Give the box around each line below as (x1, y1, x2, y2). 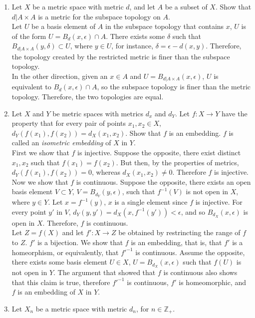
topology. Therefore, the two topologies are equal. (11, 91, 164, 102)
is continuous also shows (163, 267, 238, 278)
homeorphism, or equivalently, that (11, 247, 119, 257)
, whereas (92, 167, 120, 177)
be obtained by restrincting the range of (118, 227, 241, 238)
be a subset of (165, 1, 208, 11)
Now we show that (11, 176, 68, 187)
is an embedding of (17, 287, 75, 297)
